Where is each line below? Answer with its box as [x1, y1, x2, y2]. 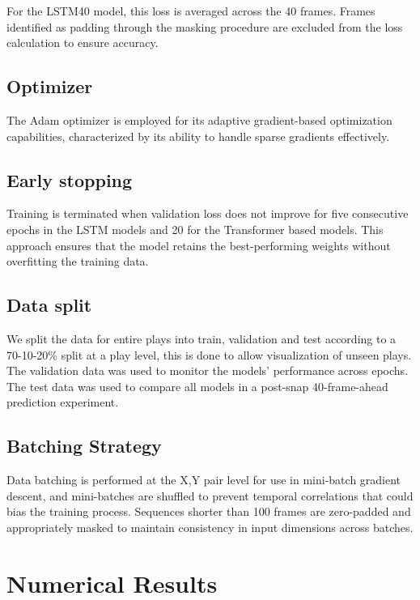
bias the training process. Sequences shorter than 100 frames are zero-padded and [6, 503, 411, 520]
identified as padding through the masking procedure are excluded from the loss [6, 18, 403, 35]
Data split [6, 292, 92, 317]
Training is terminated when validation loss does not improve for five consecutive [6, 205, 409, 222]
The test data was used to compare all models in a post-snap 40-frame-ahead [6, 377, 388, 394]
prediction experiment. [6, 394, 119, 411]
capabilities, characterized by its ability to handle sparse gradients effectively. [6, 127, 390, 144]
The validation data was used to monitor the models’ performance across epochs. [6, 362, 409, 379]
